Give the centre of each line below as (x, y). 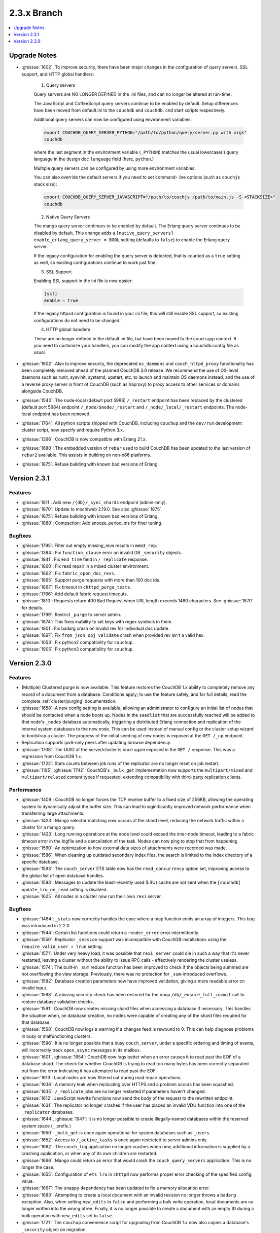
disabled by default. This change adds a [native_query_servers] (104, 233)
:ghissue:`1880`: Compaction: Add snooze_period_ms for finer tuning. (92, 523)
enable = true (61, 301)
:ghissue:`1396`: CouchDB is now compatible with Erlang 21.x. (84, 439)
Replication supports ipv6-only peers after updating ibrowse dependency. (96, 743)
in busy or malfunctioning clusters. (57, 1036)
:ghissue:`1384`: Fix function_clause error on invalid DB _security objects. (102, 552)
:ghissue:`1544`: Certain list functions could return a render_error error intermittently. (110, 933)
